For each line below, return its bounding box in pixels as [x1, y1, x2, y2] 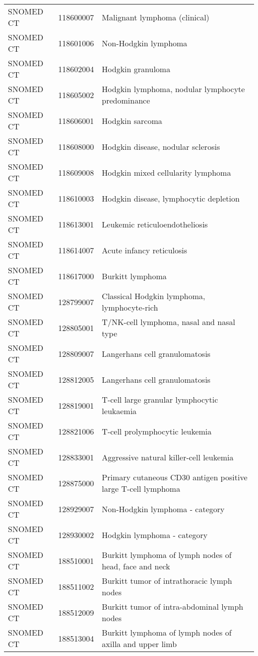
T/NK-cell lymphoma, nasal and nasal [102, 316, 235, 328]
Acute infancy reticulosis [102, 244, 188, 256]
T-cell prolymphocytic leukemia [102, 425, 212, 437]
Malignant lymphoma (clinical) [102, 11, 209, 23]
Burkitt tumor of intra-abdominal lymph [102, 601, 244, 612]
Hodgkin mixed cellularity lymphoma [102, 166, 231, 178]
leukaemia [102, 405, 137, 417]
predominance [102, 95, 150, 106]
